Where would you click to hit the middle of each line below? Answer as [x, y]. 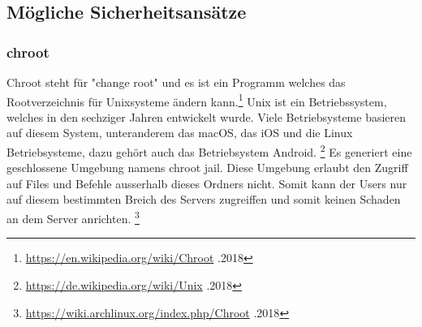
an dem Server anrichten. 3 [73, 217]
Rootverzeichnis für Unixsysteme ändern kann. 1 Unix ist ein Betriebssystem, [197, 100]
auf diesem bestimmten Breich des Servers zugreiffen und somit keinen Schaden [204, 199]
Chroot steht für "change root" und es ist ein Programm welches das [176, 82]
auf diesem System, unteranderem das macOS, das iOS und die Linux [180, 133]
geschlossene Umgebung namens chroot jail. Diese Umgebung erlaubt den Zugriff [207, 168]
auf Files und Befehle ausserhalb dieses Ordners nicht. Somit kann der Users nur [207, 183]
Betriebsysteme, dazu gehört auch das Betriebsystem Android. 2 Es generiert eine [209, 151]
